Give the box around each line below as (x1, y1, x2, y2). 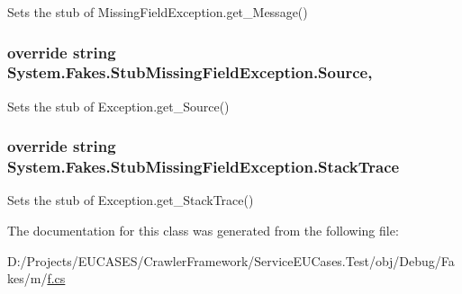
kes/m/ (7, 269, 48, 288)
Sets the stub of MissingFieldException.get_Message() (7, 3, 308, 21)
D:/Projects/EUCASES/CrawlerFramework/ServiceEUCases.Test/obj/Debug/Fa (7, 251, 455, 270)
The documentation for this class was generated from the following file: (7, 221, 399, 240)
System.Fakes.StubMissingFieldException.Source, (7, 61, 373, 84)
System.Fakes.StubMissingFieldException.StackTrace (7, 156, 400, 178)
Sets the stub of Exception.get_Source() (7, 96, 230, 115)
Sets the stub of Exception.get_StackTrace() (7, 191, 254, 209)
